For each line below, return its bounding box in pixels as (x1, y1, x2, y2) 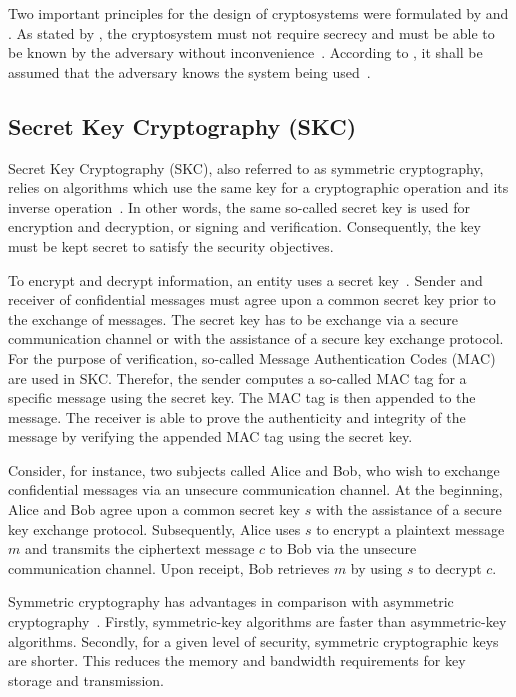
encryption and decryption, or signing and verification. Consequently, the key (8, 216, 481, 237)
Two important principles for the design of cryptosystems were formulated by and (8, 3, 509, 23)
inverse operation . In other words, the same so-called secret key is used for (8, 196, 470, 217)
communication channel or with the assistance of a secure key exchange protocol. (8, 328, 504, 349)
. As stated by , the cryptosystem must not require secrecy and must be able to (8, 22, 495, 43)
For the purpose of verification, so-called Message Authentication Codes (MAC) (8, 347, 496, 368)
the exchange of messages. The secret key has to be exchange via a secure (8, 308, 458, 329)
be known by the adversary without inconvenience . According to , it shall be (8, 42, 483, 63)
